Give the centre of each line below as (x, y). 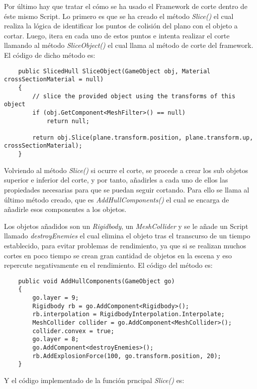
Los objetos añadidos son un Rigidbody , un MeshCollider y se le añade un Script (126, 226)
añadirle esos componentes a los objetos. (65, 209)
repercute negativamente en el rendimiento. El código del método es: (108, 265)
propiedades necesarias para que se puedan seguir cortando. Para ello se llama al (127, 189)
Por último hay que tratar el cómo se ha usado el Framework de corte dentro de (126, 6)
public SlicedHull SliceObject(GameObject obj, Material (114, 71)
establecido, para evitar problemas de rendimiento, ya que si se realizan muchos (125, 245)
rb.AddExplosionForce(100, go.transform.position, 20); (127, 356)
